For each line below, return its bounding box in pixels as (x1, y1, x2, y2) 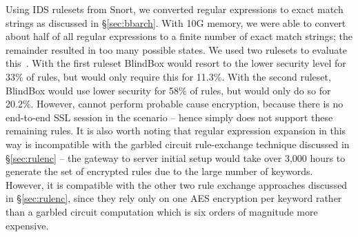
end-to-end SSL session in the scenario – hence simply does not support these (6, 110, 333, 124)
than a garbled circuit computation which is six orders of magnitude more (6, 204, 318, 218)
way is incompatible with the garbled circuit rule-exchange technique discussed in (6, 136, 350, 151)
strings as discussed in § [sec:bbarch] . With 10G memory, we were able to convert (6, 15, 346, 30)
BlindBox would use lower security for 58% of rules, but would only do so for (6, 83, 331, 97)
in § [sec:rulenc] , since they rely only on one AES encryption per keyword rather (6, 191, 342, 205)
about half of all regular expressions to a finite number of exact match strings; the (6, 29, 353, 43)
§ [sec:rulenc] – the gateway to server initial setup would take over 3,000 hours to (6, 150, 346, 165)
